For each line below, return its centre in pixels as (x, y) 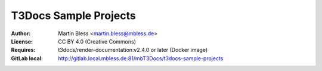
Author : (21, 33)
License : (22, 41)
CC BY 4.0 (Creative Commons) (97, 41)
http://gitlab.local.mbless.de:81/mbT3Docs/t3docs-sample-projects (141, 58)
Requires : (23, 50)
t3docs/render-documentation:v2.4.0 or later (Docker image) (133, 50)
